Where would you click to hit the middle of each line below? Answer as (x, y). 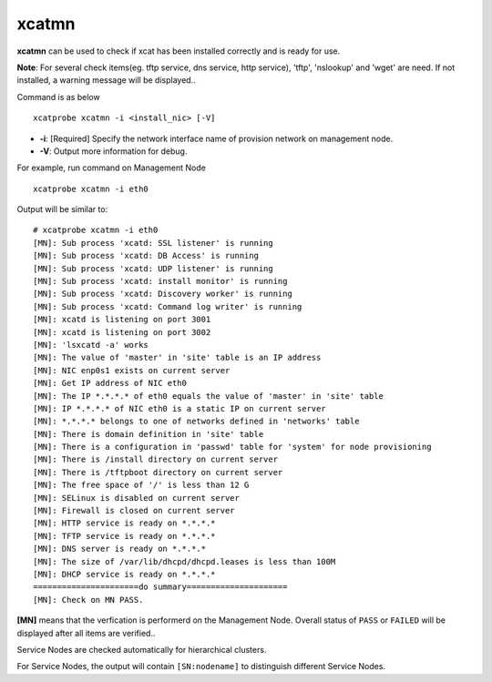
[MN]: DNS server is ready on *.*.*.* (120, 549)
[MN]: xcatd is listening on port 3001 (122, 320)
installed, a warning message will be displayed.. (106, 80)
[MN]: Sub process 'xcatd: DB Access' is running (146, 256)
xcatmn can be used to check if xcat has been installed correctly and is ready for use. (179, 51)
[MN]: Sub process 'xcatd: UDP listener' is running (153, 268)
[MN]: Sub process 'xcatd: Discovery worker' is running (163, 294)
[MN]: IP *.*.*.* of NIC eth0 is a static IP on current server (180, 408)
